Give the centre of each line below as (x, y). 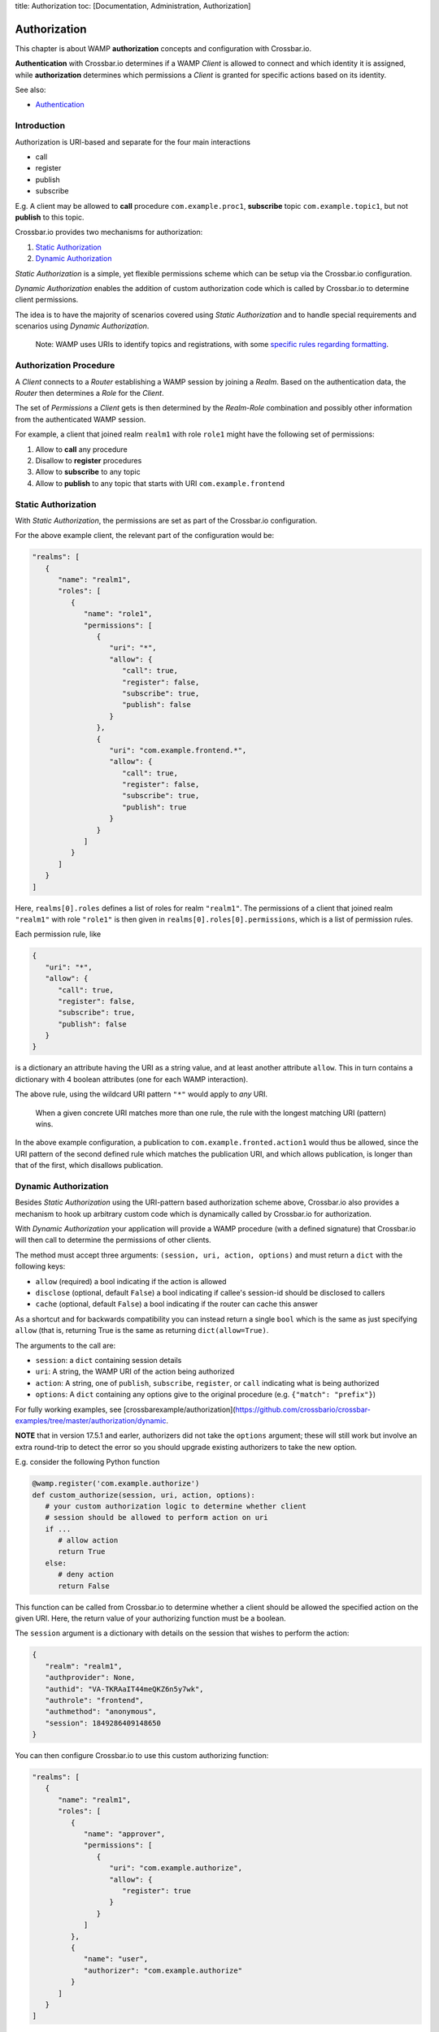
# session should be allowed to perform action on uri (156, 1517)
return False (84, 1586)
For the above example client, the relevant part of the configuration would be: (145, 536)
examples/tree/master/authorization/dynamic (91, 1420)
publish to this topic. (50, 217)
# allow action (88, 1541)
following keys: (40, 1266)
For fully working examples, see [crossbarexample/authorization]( (125, 1409)
